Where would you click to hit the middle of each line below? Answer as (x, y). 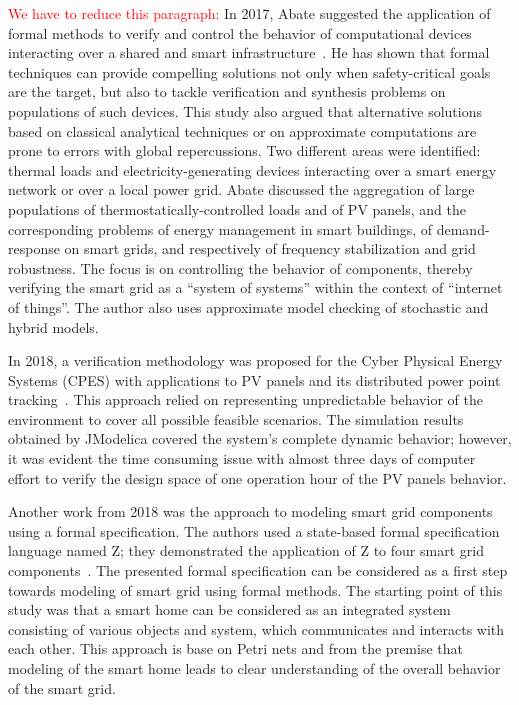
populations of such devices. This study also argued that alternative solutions (245, 110)
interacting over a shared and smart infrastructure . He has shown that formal (249, 52)
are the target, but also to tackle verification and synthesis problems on (227, 91)
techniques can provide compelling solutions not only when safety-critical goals (249, 71)
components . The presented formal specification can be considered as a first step (258, 570)
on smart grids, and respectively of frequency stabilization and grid (270, 248)
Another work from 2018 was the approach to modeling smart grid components (250, 511)
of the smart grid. (62, 687)
